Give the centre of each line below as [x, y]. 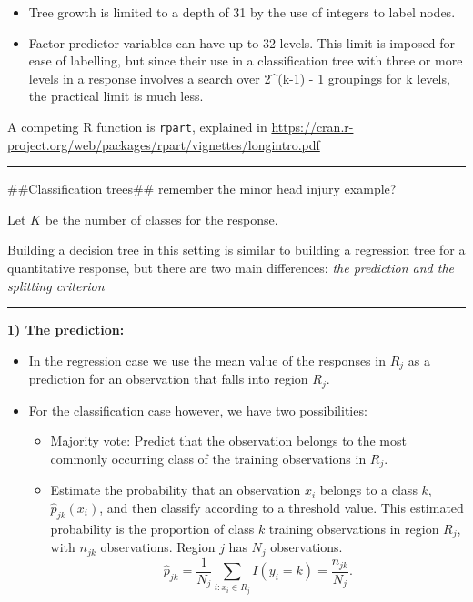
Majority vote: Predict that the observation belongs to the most [228, 441]
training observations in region [354, 528]
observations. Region [158, 547]
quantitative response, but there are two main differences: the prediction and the [231, 267]
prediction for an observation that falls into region [168, 379]
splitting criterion [56, 285]
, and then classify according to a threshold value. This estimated [282, 507]
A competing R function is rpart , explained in [137, 126]
